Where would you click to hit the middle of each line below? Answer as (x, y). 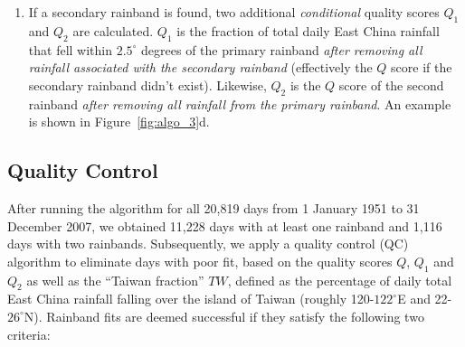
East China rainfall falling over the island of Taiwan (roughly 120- (191, 299)
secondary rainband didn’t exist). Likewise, (147, 84)
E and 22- (425, 299)
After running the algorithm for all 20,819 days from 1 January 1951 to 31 (214, 207)
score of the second (391, 84)
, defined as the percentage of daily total (340, 280)
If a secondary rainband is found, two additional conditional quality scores (234, 12)
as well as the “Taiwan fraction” (115, 280)
